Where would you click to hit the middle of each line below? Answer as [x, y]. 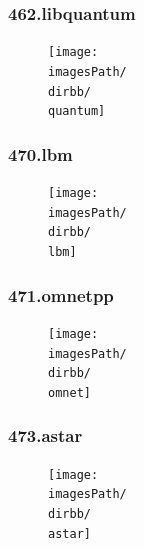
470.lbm [40, 153]
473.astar [45, 435]
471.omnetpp [61, 294]
